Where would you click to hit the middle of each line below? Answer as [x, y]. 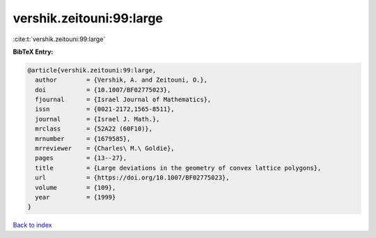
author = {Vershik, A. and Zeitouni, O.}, [122, 80]
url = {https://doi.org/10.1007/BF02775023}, [132, 178]
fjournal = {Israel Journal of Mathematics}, [123, 100]
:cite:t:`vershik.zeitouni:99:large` [59, 39]
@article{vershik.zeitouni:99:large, [92, 70]
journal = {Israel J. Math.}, [97, 119]
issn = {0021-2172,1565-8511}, [105, 109]
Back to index [32, 225]
